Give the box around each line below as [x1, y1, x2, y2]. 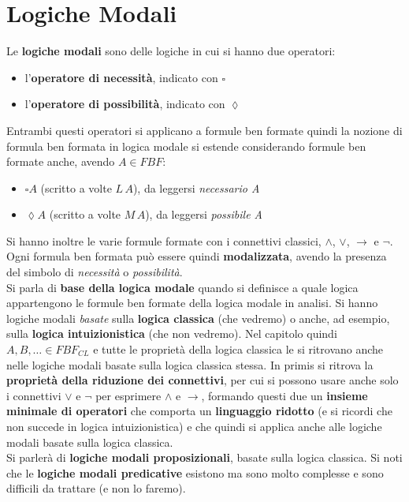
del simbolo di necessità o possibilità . [6, 264, 183, 280]
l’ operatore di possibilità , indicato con [24, 96, 225, 112]
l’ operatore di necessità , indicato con [24, 69, 218, 85]
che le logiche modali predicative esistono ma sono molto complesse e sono [6, 464, 384, 481]
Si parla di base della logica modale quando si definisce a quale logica [6, 279, 359, 295]
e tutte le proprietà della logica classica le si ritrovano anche [93, 341, 384, 358]
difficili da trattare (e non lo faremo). [6, 480, 186, 496]
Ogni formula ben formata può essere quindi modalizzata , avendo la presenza [6, 248, 387, 264]
